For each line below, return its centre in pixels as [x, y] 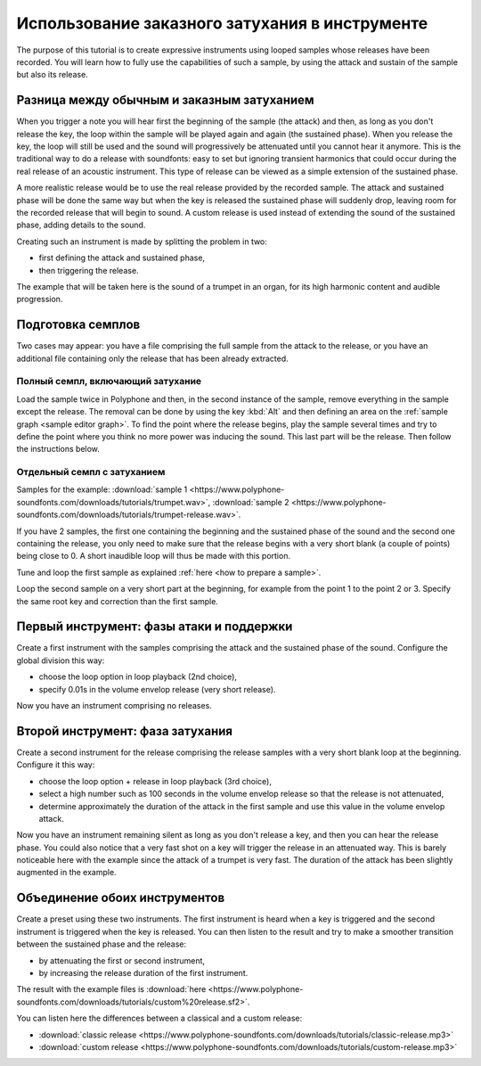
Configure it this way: [56, 765]
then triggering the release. [89, 270]
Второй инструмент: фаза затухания [125, 731]
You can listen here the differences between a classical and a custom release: [159, 1018]
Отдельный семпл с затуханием [91, 472]
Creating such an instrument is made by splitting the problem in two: [142, 242]
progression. [40, 299]
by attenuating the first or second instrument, [122, 960]
